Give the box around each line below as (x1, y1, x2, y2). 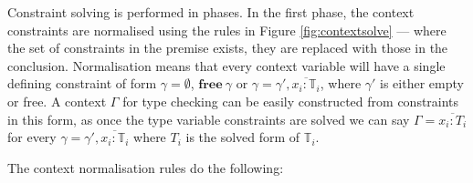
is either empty (380, 74, 464, 93)
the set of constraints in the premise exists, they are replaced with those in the (7, 38, 448, 57)
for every (7, 127, 57, 147)
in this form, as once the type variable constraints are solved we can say (7, 109, 410, 128)
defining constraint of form (7, 74, 157, 93)
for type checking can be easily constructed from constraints (122, 91, 459, 110)
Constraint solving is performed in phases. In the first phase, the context (7, 3, 415, 21)
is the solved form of (185, 127, 300, 147)
